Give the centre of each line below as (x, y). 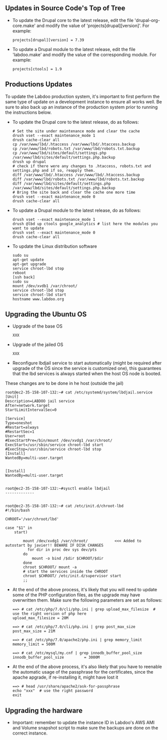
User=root (15, 436)
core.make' (24, 25)
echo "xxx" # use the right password (53, 691)
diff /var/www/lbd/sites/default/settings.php (62, 184)
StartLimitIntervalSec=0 (31, 410)
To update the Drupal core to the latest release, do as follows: (76, 122)
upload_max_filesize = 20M (40, 618)
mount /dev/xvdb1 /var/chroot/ (45, 286)
